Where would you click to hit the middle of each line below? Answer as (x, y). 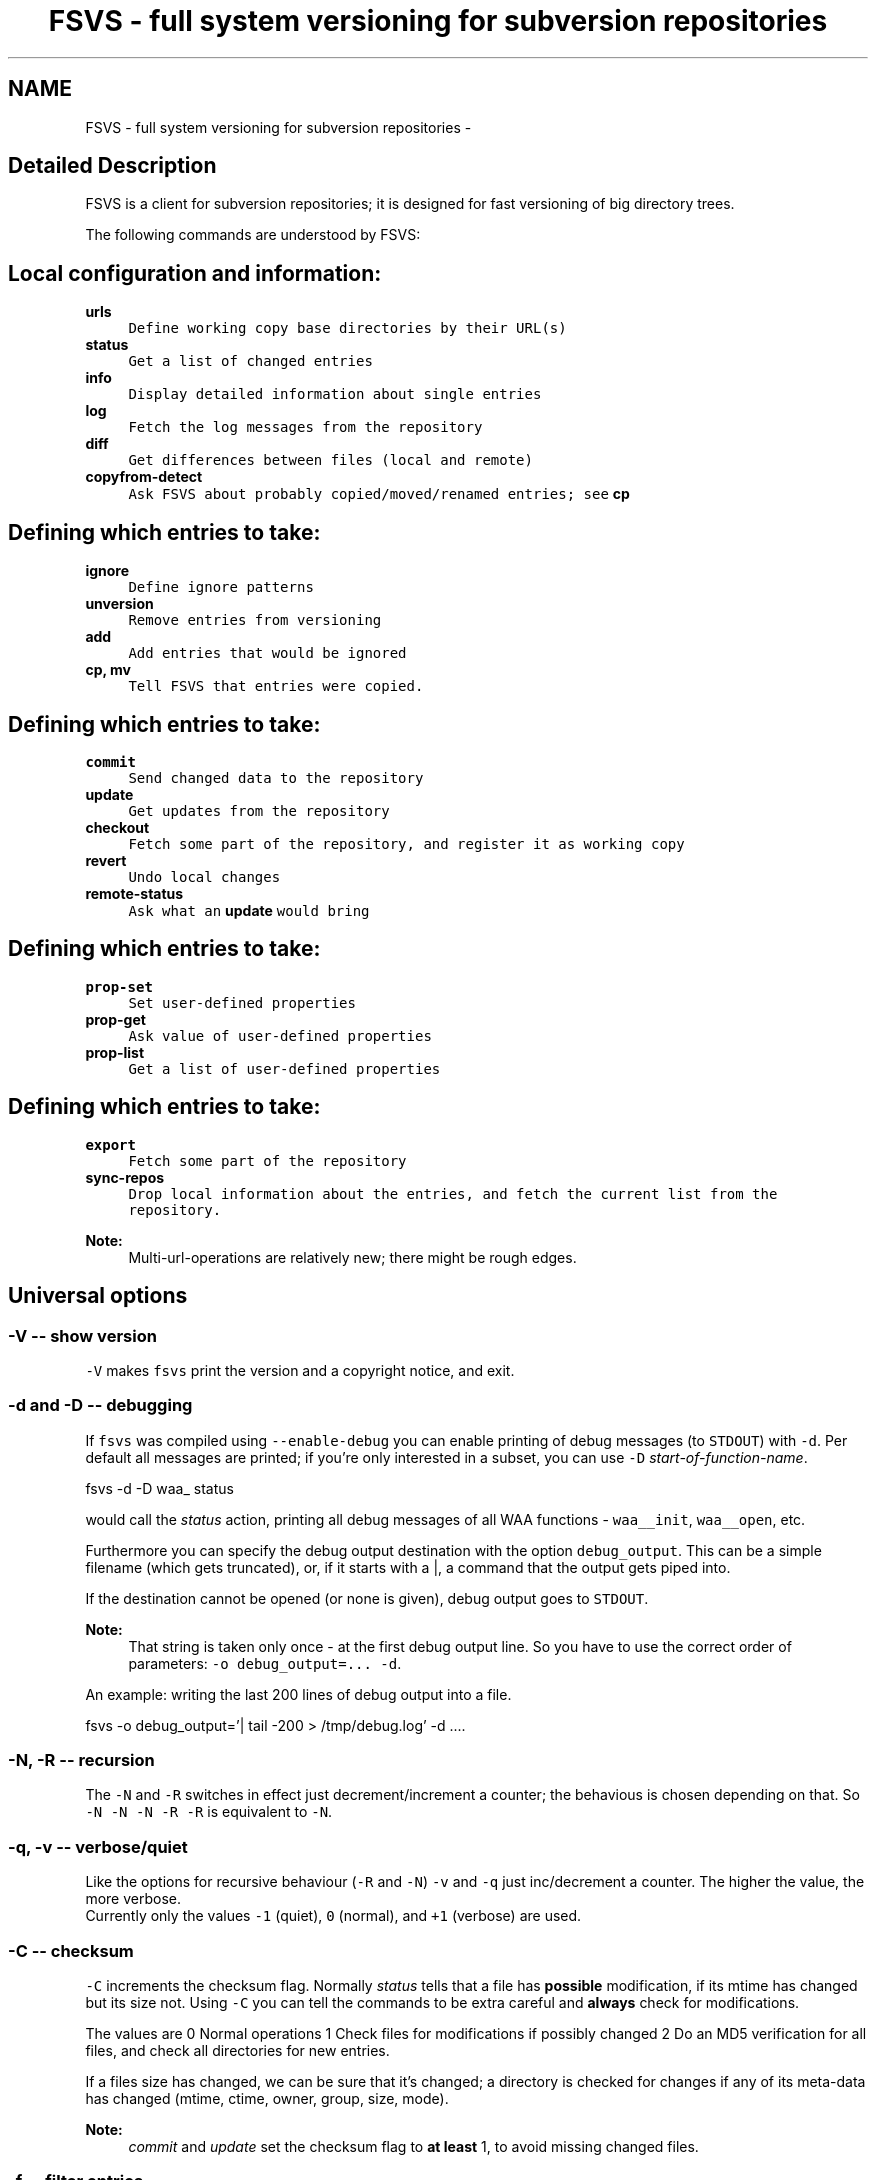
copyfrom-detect (144, 477)
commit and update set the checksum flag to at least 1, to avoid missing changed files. (413, 2146)
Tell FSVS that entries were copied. (276, 686)
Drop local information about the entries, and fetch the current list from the (453, 1193)
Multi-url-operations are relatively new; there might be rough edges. (352, 1257)
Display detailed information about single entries (335, 394)
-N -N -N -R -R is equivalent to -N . (209, 1812)
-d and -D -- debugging (100, 1405)
